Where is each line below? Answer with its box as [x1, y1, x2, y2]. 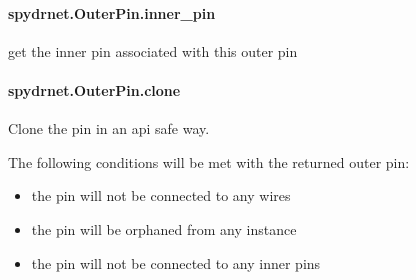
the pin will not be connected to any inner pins [31, 252, 321, 273]
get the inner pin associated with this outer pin [8, 40, 298, 61]
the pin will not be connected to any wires [31, 185, 291, 206]
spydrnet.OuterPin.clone [8, 79, 181, 100]
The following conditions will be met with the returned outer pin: [8, 151, 410, 172]
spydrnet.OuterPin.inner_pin [8, 2, 216, 23]
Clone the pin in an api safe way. [8, 118, 210, 139]
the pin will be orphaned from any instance [31, 218, 297, 239]
